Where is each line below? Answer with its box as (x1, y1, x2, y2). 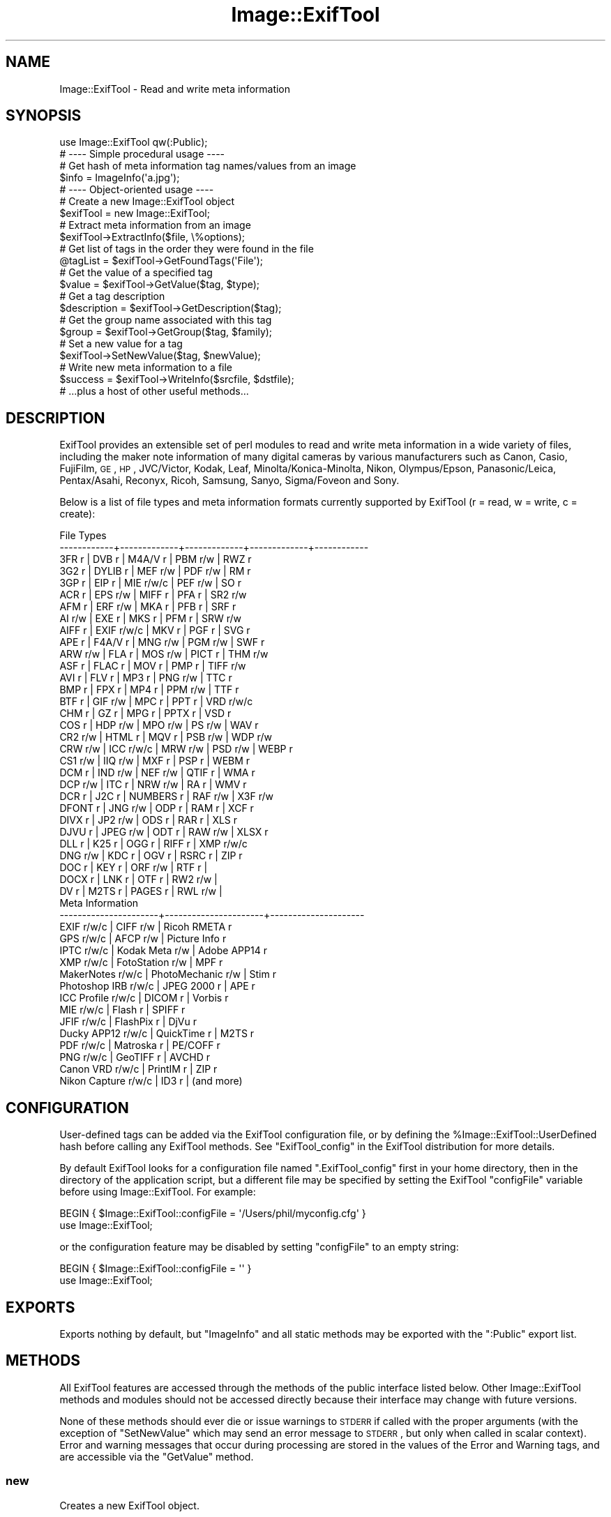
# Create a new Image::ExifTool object (59, 195, 235, 208)
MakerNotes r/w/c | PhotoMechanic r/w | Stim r (59, 968, 276, 981)
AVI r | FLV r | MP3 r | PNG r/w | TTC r (59, 672, 232, 684)
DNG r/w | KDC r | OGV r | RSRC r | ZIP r (59, 850, 243, 862)
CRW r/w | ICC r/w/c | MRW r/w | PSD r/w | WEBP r (59, 743, 293, 755)
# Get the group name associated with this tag (59, 314, 272, 326)
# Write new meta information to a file (59, 361, 233, 374)
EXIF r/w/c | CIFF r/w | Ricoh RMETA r (59, 921, 232, 933)
